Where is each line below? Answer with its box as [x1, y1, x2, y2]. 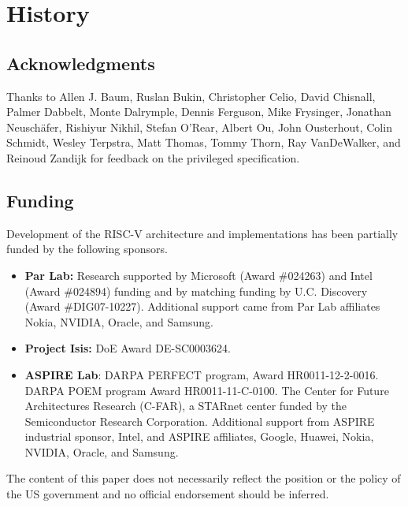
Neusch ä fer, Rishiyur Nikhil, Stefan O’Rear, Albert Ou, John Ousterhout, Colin [6, 118, 392, 135]
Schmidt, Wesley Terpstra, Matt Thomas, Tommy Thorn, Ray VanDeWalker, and [6, 134, 401, 151]
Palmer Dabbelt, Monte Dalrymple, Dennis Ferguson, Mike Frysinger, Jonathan [6, 103, 391, 120]
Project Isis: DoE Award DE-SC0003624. [24, 340, 231, 356]
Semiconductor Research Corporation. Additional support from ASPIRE [24, 412, 375, 429]
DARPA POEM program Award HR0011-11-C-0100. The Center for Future [24, 382, 389, 398]
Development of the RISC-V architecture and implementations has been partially [6, 225, 399, 241]
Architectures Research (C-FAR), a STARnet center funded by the [24, 397, 347, 414]
